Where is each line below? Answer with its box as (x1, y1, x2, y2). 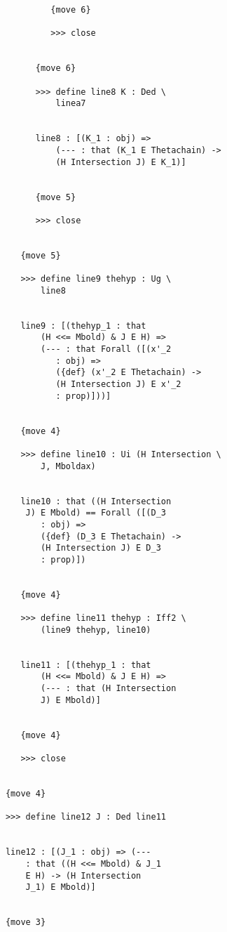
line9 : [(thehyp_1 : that (20, 320, 146, 331)
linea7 (55, 98, 86, 109)
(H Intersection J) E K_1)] (55, 157, 186, 167)
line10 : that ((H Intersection (20, 496, 172, 506)
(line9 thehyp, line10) (41, 624, 151, 635)
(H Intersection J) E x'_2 (55, 379, 181, 389)
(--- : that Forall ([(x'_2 (41, 344, 172, 355)
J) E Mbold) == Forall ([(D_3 (25, 508, 166, 518)
